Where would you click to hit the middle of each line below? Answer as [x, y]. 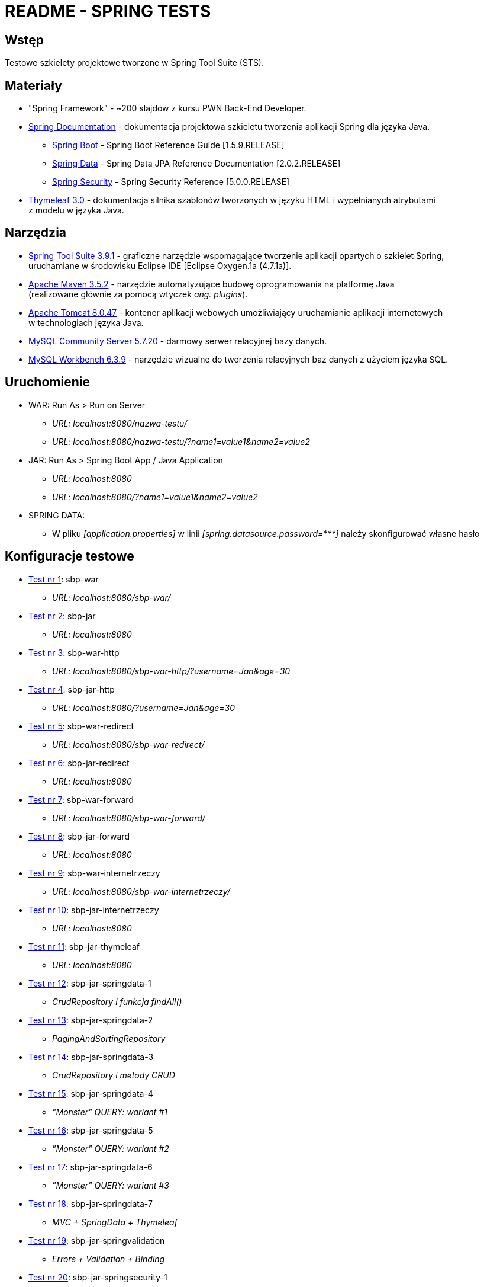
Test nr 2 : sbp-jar [62, 616]
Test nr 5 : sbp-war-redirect [81, 726]
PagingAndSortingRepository [109, 1038]
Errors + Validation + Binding [109, 1259]
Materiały [33, 85]
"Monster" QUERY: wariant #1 [110, 1112]
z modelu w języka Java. [76, 210]
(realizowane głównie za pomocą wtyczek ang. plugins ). [138, 294]
